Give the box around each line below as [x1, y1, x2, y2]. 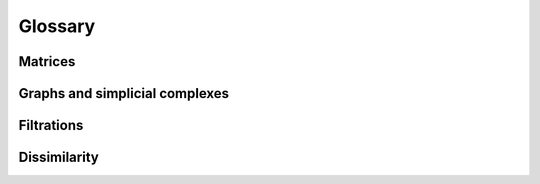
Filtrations [18, 117, 84, 134]
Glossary [18, 15, 96, 37]
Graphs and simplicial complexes [18, 85, 230, 102]
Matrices [18, 53, 76, 70]
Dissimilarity [18, 149, 99, 166]
